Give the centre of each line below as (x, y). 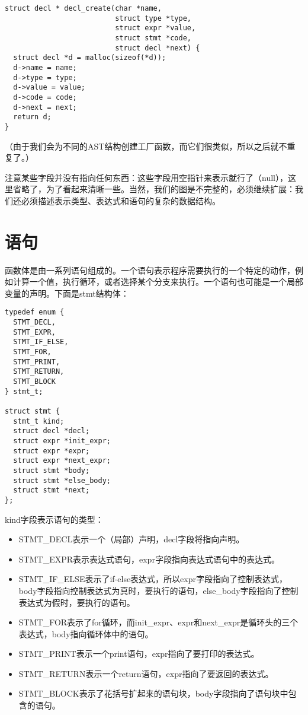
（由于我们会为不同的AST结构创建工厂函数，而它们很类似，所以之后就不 (146, 146)
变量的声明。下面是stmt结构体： (67, 293)
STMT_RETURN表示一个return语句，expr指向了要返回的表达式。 (146, 673)
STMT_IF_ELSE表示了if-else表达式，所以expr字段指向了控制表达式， (153, 579)
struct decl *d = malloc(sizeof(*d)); (90, 58)
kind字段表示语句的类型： (54, 519)
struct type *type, (153, 18)
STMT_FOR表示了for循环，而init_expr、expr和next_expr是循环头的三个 (158, 622)
